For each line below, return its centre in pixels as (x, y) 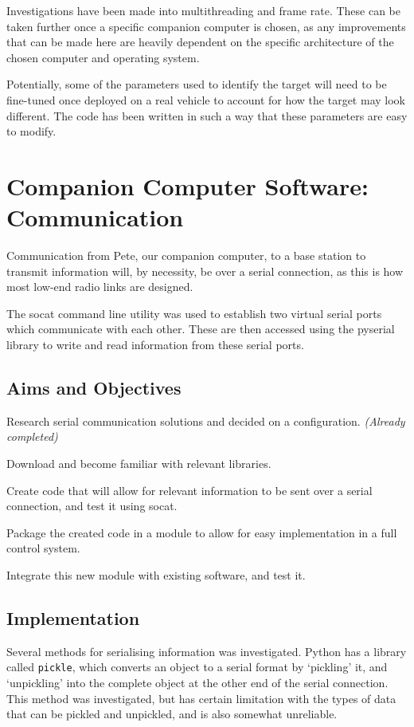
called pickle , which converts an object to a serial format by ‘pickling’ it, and (197, 667)
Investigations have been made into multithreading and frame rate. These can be (203, 10)
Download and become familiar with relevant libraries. (139, 464)
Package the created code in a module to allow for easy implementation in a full (202, 532)
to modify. (31, 131)
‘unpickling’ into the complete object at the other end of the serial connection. (197, 683)
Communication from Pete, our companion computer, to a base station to (186, 255)
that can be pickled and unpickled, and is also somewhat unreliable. (172, 714)
